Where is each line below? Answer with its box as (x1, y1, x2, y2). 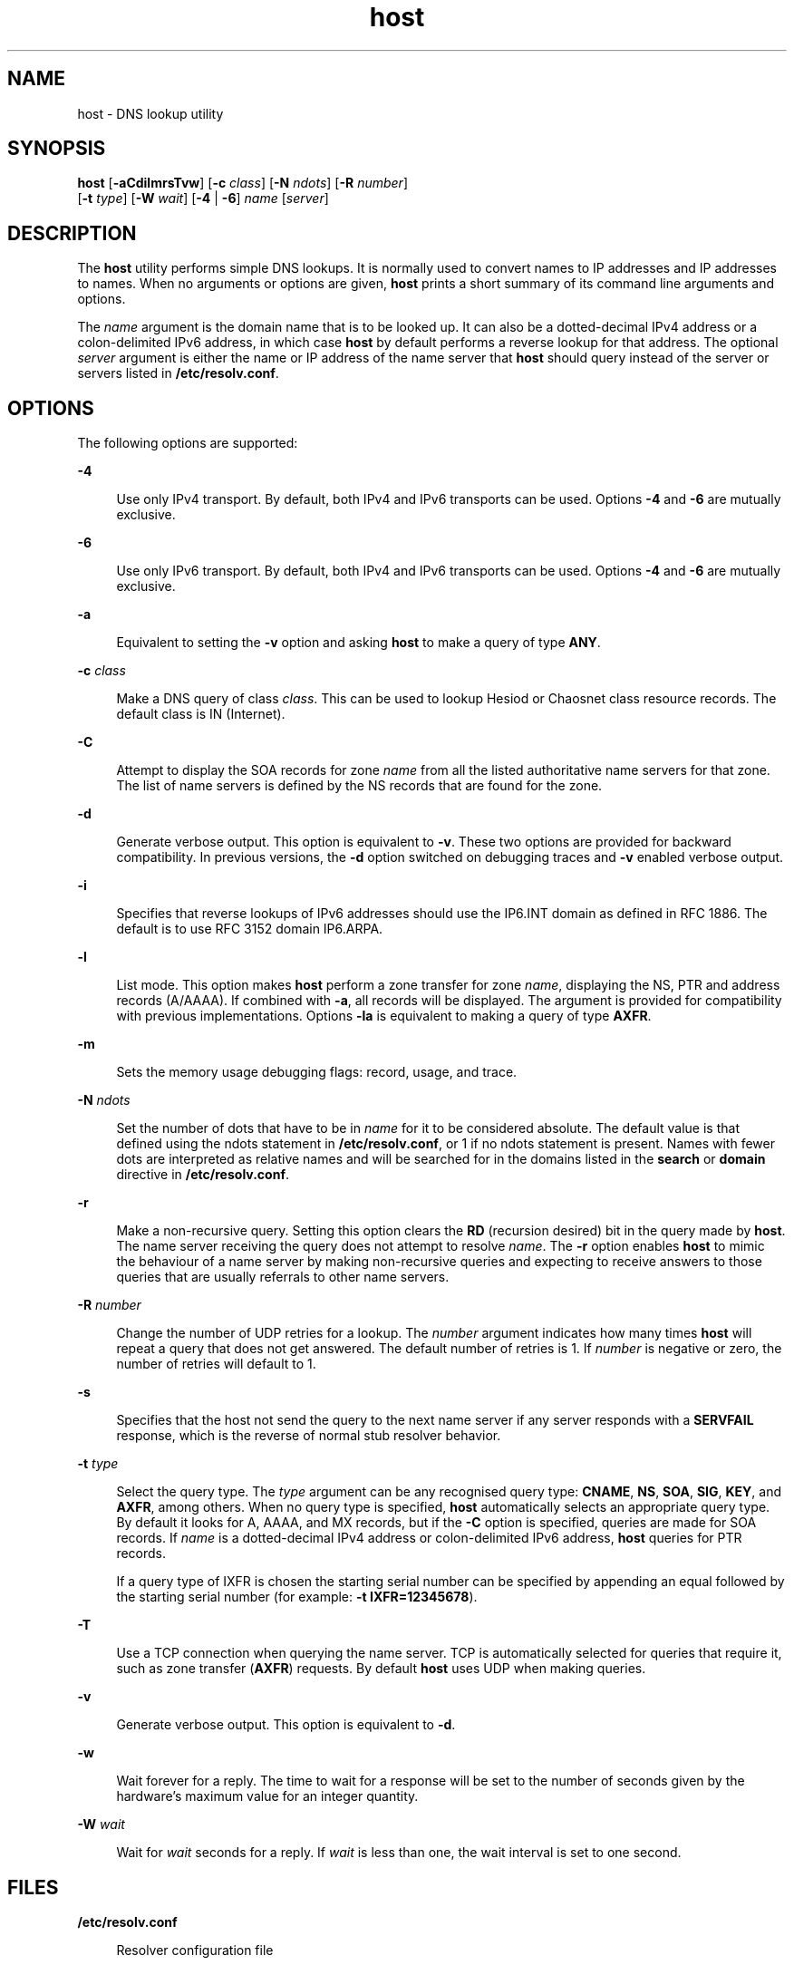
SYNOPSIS (7, 137, 106, 160)
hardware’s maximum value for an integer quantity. (116, 1788, 419, 1805)
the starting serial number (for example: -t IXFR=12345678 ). (116, 1589, 478, 1605)
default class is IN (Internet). (116, 706, 286, 722)
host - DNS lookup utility (77, 105, 224, 121)
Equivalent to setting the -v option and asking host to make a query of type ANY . (116, 634, 601, 651)
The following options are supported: (77, 435, 298, 451)
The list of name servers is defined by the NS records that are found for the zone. (116, 778, 603, 794)
